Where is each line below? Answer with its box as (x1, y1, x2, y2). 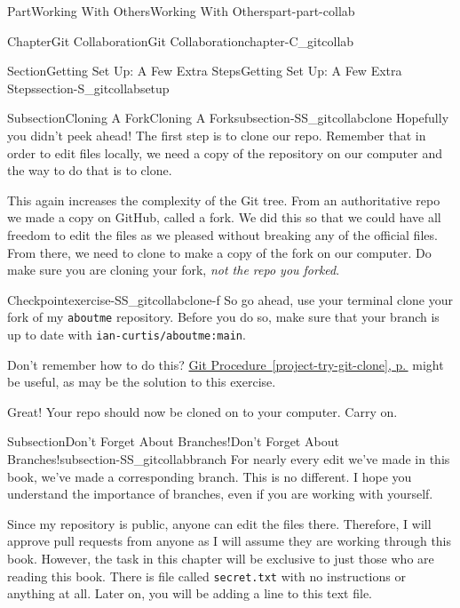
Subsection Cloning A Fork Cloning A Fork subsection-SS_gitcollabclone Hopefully (7, 108, 449, 127)
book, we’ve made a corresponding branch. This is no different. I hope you (7, 467, 412, 485)
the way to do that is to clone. (7, 161, 172, 180)
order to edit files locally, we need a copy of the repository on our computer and (7, 143, 442, 162)
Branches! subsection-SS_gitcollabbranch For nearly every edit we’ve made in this (7, 450, 450, 468)
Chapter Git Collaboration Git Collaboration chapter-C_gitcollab (7, 31, 354, 50)
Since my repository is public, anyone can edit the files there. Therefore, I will (7, 514, 432, 532)
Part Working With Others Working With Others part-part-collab (7, 2, 355, 20)
